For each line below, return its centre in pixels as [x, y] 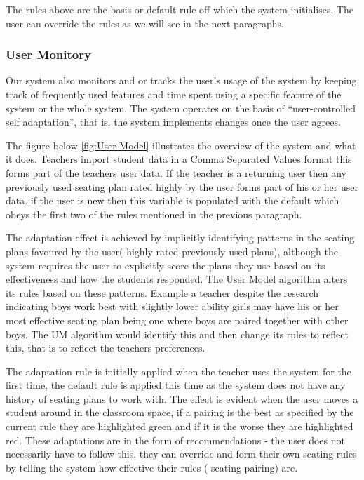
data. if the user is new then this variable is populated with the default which [173, 200]
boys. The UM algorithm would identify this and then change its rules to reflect [177, 334]
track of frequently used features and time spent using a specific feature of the [174, 94]
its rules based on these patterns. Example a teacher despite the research [162, 292]
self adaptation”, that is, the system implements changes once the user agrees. [173, 122]
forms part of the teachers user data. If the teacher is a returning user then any [176, 172]
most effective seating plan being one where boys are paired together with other [177, 320]
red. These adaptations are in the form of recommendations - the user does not [175, 440]
